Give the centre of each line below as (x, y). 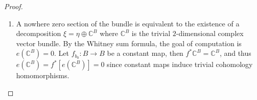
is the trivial (151, 33)
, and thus (235, 53)
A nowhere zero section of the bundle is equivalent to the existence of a (128, 23)
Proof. (14, 6)
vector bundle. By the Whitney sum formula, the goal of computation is (129, 43)
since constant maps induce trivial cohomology (180, 64)
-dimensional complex (210, 33)
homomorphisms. (43, 75)
